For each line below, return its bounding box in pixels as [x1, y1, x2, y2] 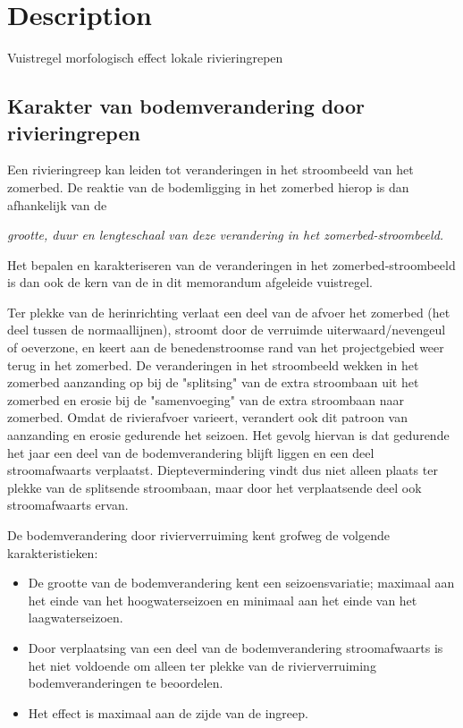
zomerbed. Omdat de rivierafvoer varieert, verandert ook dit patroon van [7, 408, 408, 427]
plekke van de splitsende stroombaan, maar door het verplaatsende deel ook [7, 478, 422, 496]
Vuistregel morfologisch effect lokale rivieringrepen [7, 48, 283, 67]
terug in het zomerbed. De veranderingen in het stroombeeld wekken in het [7, 355, 419, 374]
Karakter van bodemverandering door [7, 92, 366, 120]
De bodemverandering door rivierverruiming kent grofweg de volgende [7, 526, 390, 544]
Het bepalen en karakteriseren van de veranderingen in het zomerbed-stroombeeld [7, 255, 456, 274]
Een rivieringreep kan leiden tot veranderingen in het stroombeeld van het [7, 160, 414, 179]
